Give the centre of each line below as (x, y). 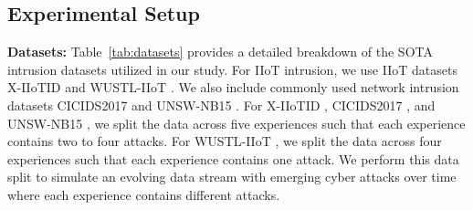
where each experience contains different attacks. (144, 194)
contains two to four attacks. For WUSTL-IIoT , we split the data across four (225, 141)
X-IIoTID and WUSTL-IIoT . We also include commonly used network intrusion (233, 87)
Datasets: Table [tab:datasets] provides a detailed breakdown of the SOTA (220, 52)
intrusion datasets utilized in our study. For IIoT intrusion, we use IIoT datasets (232, 69)
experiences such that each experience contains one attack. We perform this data (233, 158)
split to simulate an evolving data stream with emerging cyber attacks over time (232, 177)
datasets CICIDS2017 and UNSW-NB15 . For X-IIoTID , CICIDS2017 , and (221, 105)
